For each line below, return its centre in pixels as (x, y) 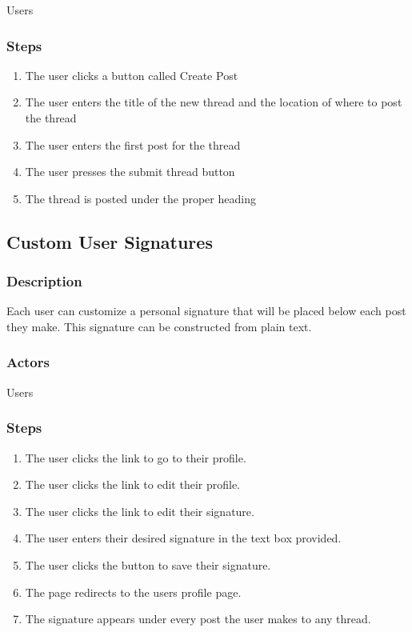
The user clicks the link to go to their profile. (136, 457)
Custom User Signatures (110, 241)
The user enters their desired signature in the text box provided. (183, 538)
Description (44, 281)
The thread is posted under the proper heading (140, 198)
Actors (28, 362)
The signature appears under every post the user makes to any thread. (198, 619)
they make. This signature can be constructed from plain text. (159, 326)
